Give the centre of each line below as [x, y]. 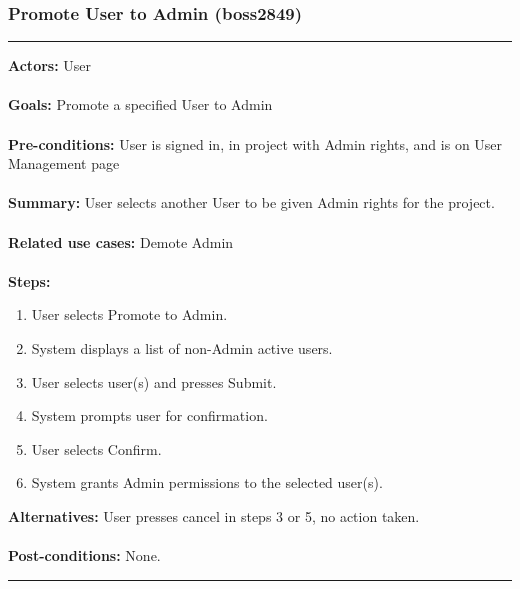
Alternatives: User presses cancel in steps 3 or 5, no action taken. [214, 515]
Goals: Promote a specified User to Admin [140, 104]
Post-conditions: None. [84, 555]
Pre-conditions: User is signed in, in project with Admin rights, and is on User [255, 143]
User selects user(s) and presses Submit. [154, 381]
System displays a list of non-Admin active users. [182, 347]
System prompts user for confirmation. [149, 415]
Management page [64, 163]
